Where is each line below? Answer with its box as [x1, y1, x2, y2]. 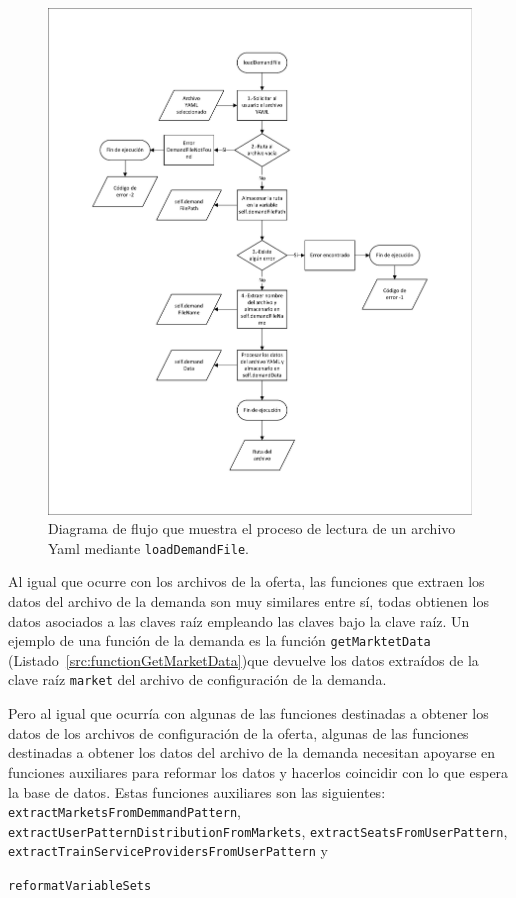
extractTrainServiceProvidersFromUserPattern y [8, 840, 328, 861]
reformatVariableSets [8, 879, 152, 894]
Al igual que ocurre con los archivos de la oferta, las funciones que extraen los [8, 571, 485, 592]
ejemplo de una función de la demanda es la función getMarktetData [8, 630, 431, 651]
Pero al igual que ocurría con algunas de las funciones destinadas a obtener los [8, 703, 489, 724]
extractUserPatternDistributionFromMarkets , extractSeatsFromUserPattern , [8, 820, 508, 841]
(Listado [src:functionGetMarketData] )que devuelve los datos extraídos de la [8, 649, 479, 670]
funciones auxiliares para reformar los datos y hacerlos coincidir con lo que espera [8, 761, 509, 782]
